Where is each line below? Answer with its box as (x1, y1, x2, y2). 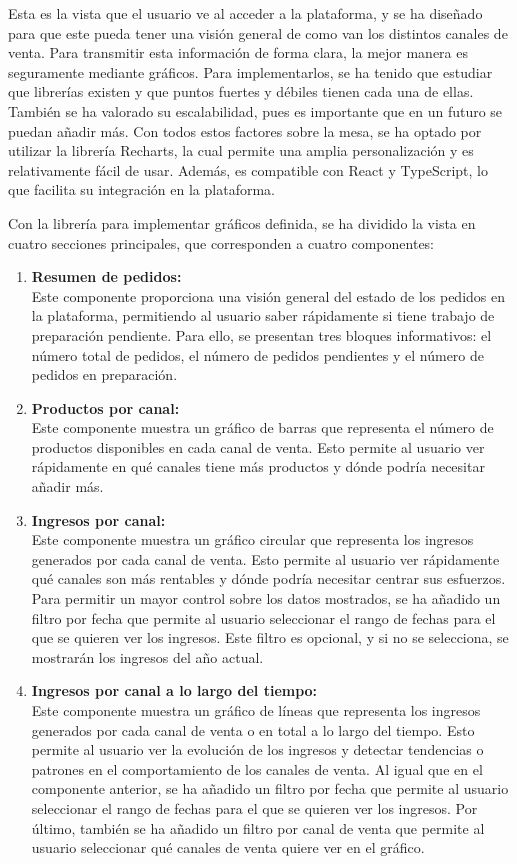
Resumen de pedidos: (31, 266, 182, 287)
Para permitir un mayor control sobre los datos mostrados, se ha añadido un (31, 588, 501, 609)
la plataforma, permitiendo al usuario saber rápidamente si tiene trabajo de (31, 305, 495, 326)
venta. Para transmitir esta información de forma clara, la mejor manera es (8, 42, 468, 63)
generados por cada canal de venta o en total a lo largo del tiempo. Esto (31, 719, 475, 740)
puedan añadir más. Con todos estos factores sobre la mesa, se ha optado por (8, 120, 482, 141)
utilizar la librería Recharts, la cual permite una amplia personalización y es (8, 140, 474, 161)
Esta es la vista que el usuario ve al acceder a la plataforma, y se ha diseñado (8, 3, 483, 23)
